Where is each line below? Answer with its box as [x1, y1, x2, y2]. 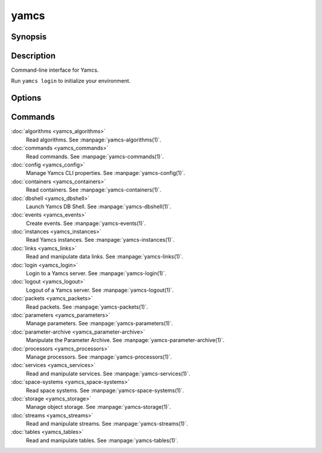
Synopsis [11, 32, 47, 42]
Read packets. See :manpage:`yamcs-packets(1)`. [26, 303, 148, 310]
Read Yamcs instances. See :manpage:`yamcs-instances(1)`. [26, 236, 175, 244]
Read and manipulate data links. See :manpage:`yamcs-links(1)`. [26, 253, 184, 260]
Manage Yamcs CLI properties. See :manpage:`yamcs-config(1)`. [26, 170, 185, 177]
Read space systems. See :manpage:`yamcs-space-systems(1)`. [26, 387, 184, 394]
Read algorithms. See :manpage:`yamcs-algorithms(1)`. [26, 136, 162, 143]
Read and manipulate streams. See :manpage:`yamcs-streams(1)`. [26, 420, 188, 427]
